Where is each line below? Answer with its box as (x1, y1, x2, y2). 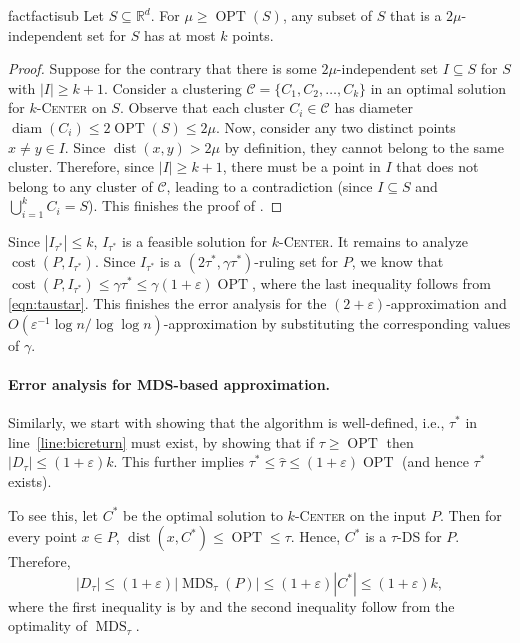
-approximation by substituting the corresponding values (163, 312, 511, 333)
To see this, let (8, 504, 98, 525)
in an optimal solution (370, 77, 507, 98)
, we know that (351, 251, 444, 272)
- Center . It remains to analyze (278, 231, 469, 252)
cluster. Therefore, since (8, 156, 155, 177)
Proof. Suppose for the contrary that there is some (8, 58, 317, 79)
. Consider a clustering (103, 77, 242, 98)
